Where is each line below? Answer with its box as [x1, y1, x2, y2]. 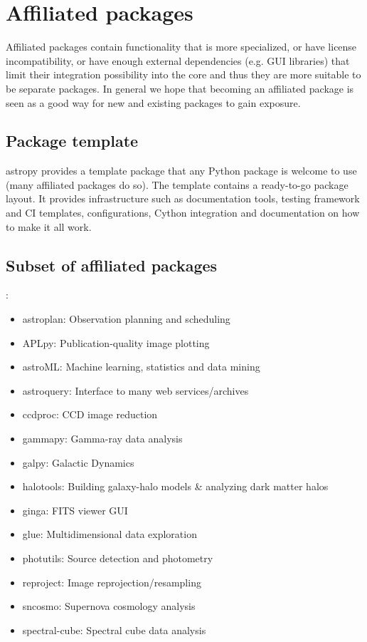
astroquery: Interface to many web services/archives [22, 383, 249, 398]
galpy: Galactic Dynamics [22, 455, 134, 470]
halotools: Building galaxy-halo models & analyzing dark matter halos [22, 479, 329, 494]
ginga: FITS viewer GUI [22, 502, 128, 517]
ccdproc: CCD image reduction [22, 407, 158, 422]
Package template [6, 130, 139, 152]
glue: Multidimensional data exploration [22, 527, 197, 542]
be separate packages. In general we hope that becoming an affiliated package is [6, 81, 354, 95]
